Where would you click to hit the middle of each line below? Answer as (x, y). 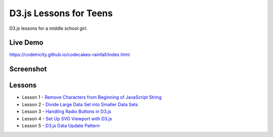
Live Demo (26, 43)
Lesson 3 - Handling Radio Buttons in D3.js (66, 112)
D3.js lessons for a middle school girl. (49, 28)
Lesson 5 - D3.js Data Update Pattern (61, 125)
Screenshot (28, 69)
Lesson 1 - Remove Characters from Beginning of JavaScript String (92, 97)
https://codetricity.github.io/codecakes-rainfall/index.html (70, 55)
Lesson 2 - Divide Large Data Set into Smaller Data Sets (80, 104)
